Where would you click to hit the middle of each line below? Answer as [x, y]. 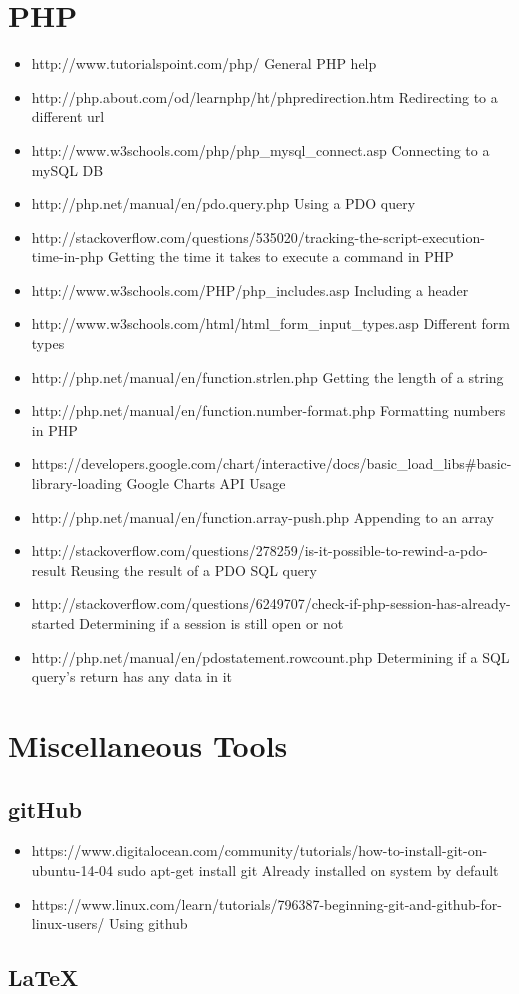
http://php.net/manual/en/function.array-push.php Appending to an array [262, 516]
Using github [148, 923]
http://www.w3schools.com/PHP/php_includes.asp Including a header [250, 289]
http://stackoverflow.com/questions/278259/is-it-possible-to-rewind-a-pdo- [259, 550]
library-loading [76, 483]
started [53, 623]
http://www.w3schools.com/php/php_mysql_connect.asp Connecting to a [260, 149]
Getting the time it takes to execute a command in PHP [281, 256]
